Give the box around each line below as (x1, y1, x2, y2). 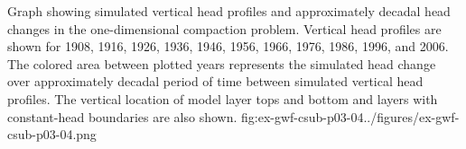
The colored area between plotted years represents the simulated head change (7, 54, 436, 73)
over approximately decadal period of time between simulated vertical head (7, 72, 424, 91)
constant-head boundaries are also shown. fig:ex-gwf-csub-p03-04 (7, 107, 364, 126)
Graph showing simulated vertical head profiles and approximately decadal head (7, 2, 451, 20)
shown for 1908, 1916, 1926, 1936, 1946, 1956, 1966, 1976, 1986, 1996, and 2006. (7, 37, 449, 56)
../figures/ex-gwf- (363, 107, 460, 126)
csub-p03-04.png (7, 125, 97, 144)
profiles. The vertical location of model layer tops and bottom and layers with (7, 89, 438, 108)
